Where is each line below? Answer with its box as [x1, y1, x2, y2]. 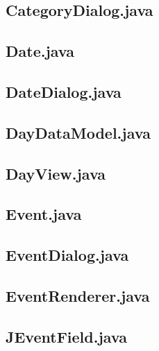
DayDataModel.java [6, 121, 151, 143]
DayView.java [6, 162, 106, 184]
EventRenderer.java [6, 284, 150, 306]
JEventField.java [6, 325, 127, 347]
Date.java [6, 40, 74, 62]
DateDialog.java [6, 80, 122, 102]
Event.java [6, 203, 82, 225]
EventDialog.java [6, 244, 129, 266]
